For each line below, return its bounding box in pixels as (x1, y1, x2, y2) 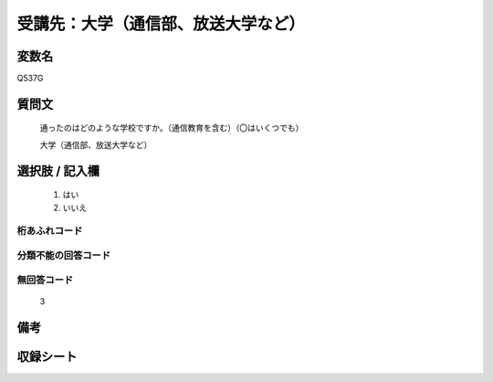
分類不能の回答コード (16, 249, 111, 261)
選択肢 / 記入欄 (16, 163, 100, 178)
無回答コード (16, 273, 74, 286)
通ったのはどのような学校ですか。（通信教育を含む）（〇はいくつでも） (39, 122, 304, 133)
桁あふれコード (16, 225, 83, 238)
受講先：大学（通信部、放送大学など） (16, 14, 306, 34)
